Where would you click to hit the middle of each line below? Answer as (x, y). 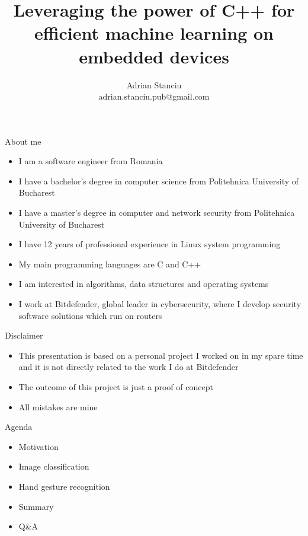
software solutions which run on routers (90, 315)
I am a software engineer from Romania (91, 161)
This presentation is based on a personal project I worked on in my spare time (161, 355)
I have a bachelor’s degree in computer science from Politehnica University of (159, 181)
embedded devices (154, 56)
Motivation (38, 446)
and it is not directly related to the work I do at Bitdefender (129, 367)
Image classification (54, 466)
